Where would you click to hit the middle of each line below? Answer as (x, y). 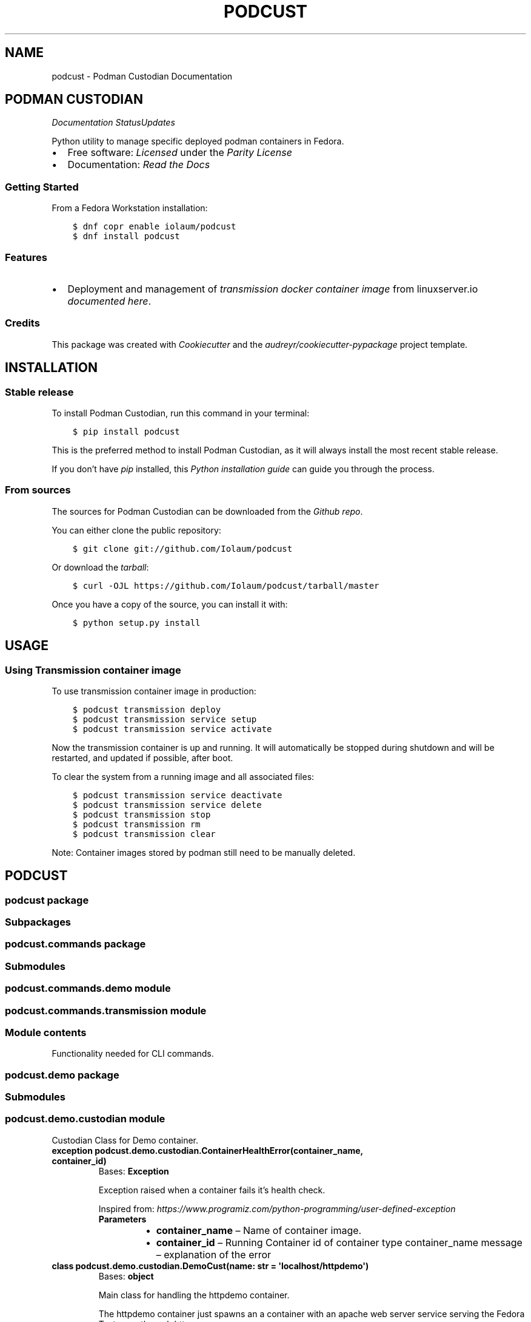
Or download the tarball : (100, 567)
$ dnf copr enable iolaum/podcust (154, 227)
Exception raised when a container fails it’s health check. (212, 1190)
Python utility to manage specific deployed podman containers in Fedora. (198, 141)
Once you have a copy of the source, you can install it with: (170, 604)
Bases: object (126, 1276)
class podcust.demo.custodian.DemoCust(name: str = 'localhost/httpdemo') (210, 1266)
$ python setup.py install (136, 622)
